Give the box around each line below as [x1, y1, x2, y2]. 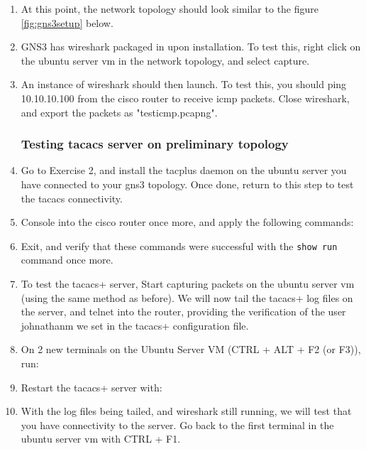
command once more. [21, 252, 113, 267]
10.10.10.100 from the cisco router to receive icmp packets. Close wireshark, [21, 90, 350, 105]
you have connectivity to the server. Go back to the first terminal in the [21, 417, 334, 432]
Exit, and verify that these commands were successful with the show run [21, 238, 338, 253]
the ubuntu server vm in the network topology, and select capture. [21, 53, 310, 67]
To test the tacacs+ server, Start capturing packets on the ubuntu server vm [21, 276, 355, 291]
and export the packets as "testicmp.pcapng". [21, 104, 218, 119]
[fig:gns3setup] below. [21, 15, 113, 30]
